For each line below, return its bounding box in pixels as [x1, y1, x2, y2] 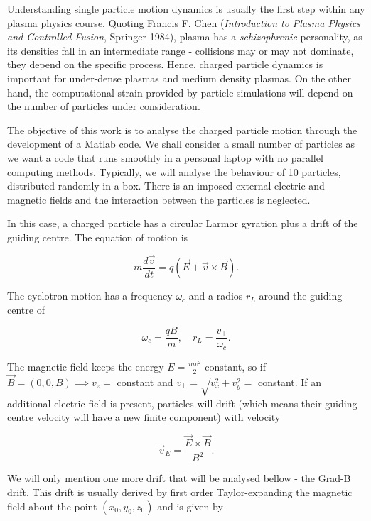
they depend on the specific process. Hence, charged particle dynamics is [7, 57, 323, 72]
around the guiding [259, 288, 343, 303]
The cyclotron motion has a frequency [7, 288, 173, 303]
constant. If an [257, 374, 322, 389]
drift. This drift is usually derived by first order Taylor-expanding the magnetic [7, 485, 353, 500]
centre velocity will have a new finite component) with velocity [7, 410, 281, 424]
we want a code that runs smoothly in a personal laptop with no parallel [7, 150, 323, 165]
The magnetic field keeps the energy [7, 358, 164, 373]
